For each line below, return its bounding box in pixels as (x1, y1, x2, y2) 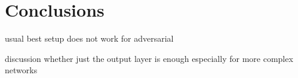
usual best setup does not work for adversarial (5, 32, 174, 45)
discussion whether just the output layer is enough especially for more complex (5, 52, 293, 64)
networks (5, 64, 38, 76)
